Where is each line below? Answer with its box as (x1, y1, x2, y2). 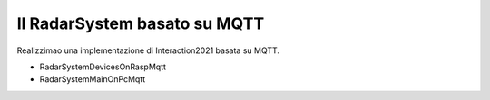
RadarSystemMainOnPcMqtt (39, 74, 146, 85)
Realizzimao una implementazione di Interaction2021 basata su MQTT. (16, 45, 280, 56)
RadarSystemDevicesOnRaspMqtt (39, 61, 167, 72)
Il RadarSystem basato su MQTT (16, 14, 265, 33)
